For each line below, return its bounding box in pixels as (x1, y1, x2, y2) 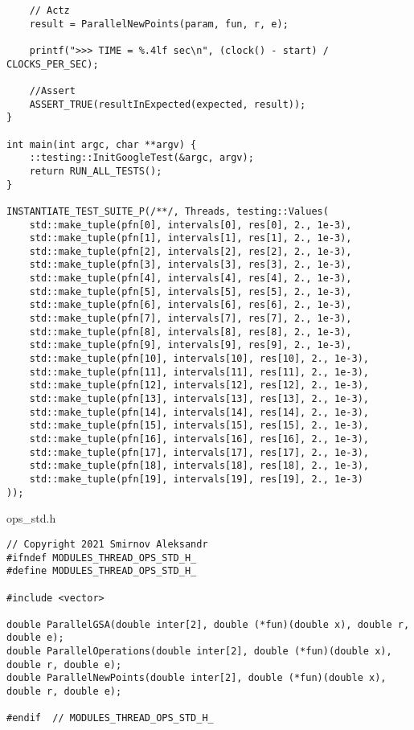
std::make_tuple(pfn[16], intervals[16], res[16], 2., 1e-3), (29, 433, 370, 445)
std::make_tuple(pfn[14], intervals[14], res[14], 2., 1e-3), (29, 406, 370, 418)
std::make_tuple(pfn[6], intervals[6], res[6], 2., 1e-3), (29, 299, 352, 311)
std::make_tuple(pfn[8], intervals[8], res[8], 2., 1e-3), (29, 326, 352, 338)
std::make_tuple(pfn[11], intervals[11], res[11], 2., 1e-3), (29, 366, 370, 378)
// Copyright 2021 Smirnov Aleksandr (6, 538, 208, 550)
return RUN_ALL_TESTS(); (29, 165, 162, 177)
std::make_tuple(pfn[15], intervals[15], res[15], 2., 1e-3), (29, 420, 370, 432)
